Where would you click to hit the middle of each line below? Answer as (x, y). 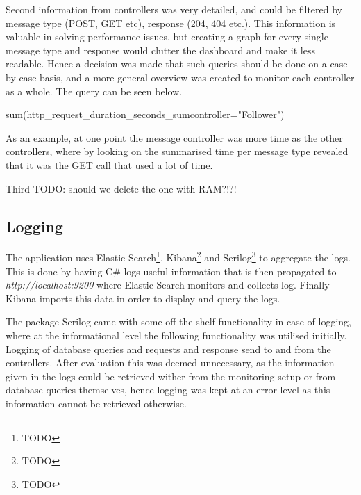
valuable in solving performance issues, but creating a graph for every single (167, 36)
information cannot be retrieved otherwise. (96, 403)
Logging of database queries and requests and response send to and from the (168, 349)
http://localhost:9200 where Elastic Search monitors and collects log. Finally (168, 285)
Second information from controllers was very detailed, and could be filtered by (174, 9)
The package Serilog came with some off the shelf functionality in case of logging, (179, 322)
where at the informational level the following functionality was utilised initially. (176, 335)
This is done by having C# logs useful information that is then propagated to (171, 271)
